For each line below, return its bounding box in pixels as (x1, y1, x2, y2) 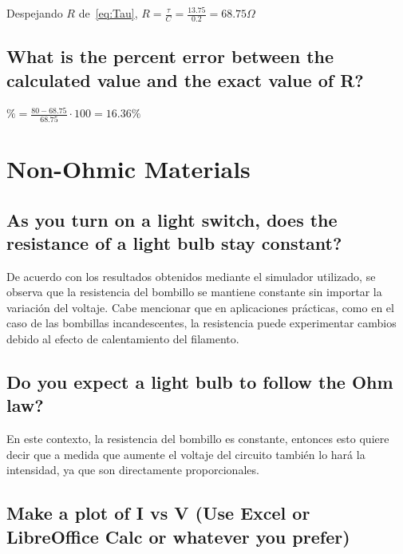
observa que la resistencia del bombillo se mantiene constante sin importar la (6, 283, 382, 300)
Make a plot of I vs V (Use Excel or (6, 501, 310, 525)
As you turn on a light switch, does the (6, 207, 338, 231)
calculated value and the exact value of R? (6, 67, 364, 92)
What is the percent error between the (6, 44, 334, 69)
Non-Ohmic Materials (6, 152, 251, 184)
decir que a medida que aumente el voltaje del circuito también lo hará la (6, 445, 365, 462)
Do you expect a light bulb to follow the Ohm (6, 370, 393, 394)
